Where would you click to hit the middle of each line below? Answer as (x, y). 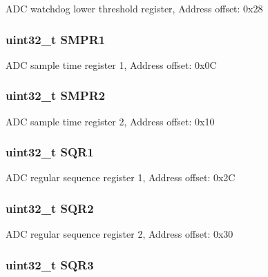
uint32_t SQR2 (50, 208)
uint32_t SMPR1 (56, 39)
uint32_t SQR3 (50, 264)
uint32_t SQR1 (50, 152)
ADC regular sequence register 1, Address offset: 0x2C (121, 177)
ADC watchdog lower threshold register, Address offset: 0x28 (134, 8)
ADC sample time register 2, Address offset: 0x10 (110, 121)
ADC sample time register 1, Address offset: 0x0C (111, 64)
